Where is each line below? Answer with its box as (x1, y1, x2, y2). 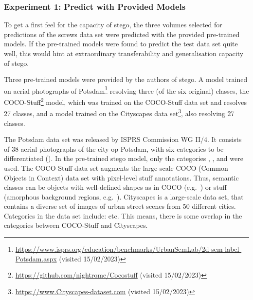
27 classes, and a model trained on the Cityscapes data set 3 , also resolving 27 (4, 107, 235, 118)
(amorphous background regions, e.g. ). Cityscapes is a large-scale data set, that (4, 191, 244, 201)
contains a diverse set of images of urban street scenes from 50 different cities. (4, 201, 236, 211)
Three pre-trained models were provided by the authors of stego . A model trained (4, 74, 248, 84)
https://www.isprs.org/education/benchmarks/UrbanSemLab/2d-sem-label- (15, 244, 242, 254)
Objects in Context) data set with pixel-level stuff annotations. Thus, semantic (4, 172, 239, 182)
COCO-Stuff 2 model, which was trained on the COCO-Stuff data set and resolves (4, 96, 247, 107)
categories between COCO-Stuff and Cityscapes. (4, 220, 148, 230)
